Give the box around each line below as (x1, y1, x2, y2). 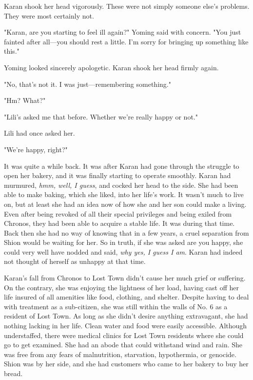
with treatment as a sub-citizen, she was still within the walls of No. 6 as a (4, 301, 228, 311)
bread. (4, 368, 23, 378)
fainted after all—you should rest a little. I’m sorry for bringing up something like (4, 36, 249, 46)
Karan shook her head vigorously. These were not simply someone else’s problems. (4, 1, 250, 11)
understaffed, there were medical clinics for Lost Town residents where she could (4, 330, 244, 340)
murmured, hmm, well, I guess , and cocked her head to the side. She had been (4, 180, 238, 190)
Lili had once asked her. (4, 128, 75, 138)
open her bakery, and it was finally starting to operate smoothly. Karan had (4, 170, 231, 180)
